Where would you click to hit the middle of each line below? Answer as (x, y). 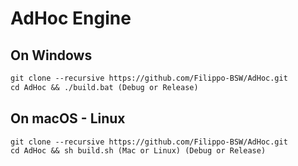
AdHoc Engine (71, 18)
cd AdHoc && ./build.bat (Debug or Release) (104, 87)
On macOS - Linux (68, 118)
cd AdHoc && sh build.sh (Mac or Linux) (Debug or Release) (138, 151)
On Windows (51, 55)
